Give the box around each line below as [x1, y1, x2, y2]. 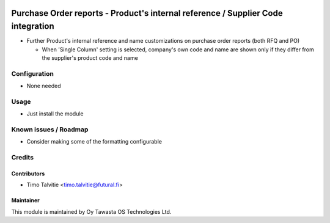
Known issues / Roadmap [11, 125, 89, 134]
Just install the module [26, 110, 84, 117]
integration [11, 21, 54, 32]
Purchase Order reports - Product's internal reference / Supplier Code [11, 8, 284, 18]
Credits [11, 153, 34, 162]
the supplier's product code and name [42, 54, 139, 61]
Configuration [11, 69, 54, 78]
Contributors [11, 170, 45, 177]
